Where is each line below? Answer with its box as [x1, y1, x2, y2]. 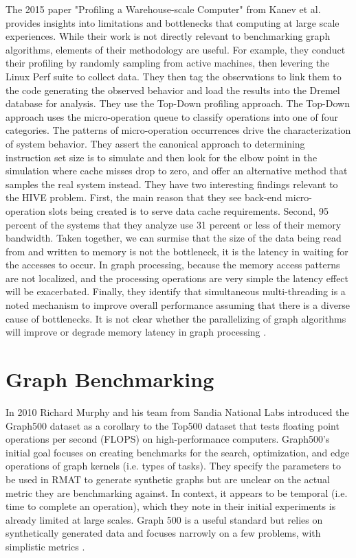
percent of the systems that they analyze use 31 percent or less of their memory [5, 217, 342, 231]
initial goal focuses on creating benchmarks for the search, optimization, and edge [5, 445, 350, 459]
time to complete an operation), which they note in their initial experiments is [5, 499, 336, 513]
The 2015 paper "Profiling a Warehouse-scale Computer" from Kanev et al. [5, 2, 321, 16]
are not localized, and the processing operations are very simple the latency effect [5, 270, 349, 285]
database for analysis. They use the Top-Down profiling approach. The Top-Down [5, 96, 350, 111]
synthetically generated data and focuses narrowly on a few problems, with [5, 526, 321, 540]
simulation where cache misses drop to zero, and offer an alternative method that [5, 163, 348, 178]
